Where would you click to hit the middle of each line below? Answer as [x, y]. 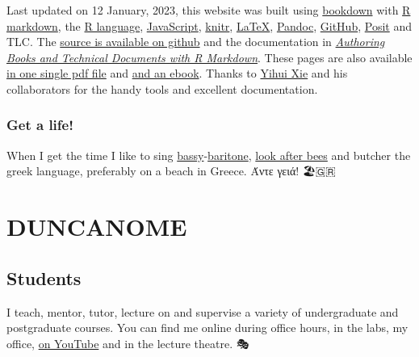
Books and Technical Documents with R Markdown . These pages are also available [209, 57]
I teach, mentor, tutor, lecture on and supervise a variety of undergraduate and [203, 311]
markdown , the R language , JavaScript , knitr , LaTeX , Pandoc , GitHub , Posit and [209, 25]
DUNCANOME [97, 227]
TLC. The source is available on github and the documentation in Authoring [196, 42]
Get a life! [40, 125]
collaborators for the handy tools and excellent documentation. [162, 88]
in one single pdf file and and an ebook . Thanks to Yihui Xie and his [177, 73]
